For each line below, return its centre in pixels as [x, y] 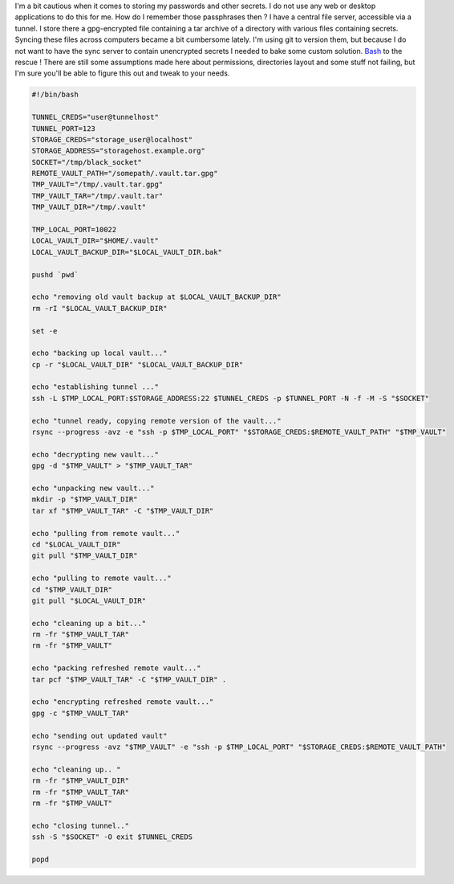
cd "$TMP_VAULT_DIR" [72, 589]
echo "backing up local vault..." [99, 353]
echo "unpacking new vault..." [93, 488]
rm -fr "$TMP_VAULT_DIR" [81, 781]
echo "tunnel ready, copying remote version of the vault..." [156, 421]
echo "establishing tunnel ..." [95, 387]
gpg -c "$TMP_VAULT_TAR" [81, 713]
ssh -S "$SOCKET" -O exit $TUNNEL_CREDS [112, 837]
